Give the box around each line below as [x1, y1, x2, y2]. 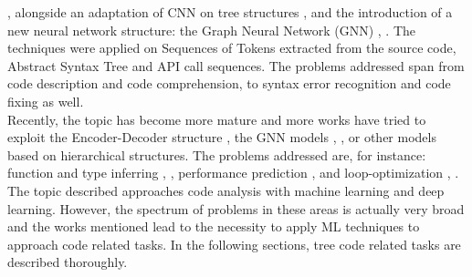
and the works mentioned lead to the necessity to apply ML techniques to [7, 217, 420, 236]
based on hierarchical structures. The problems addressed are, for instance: [7, 145, 426, 164]
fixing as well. [7, 91, 84, 110]
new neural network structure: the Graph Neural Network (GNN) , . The [7, 20, 416, 39]
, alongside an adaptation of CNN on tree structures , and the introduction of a [7, 3, 453, 21]
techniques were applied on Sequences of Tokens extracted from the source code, [7, 38, 456, 57]
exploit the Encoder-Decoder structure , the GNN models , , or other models [7, 128, 436, 147]
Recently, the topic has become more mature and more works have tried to [7, 109, 426, 128]
